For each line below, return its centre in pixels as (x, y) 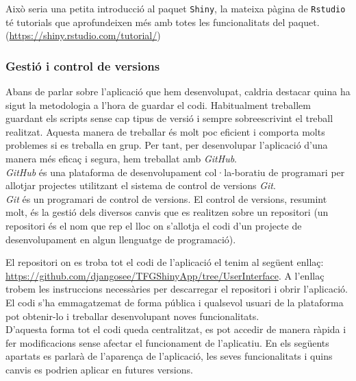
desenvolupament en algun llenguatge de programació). (121, 239)
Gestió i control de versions (83, 65)
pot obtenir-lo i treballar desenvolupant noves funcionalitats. (132, 316)
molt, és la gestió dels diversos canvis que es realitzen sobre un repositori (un (167, 212)
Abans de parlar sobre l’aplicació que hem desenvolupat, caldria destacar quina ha (178, 91)
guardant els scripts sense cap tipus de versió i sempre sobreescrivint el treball (169, 118)
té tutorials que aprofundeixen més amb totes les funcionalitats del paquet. (163, 22)
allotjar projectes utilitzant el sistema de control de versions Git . (141, 185)
